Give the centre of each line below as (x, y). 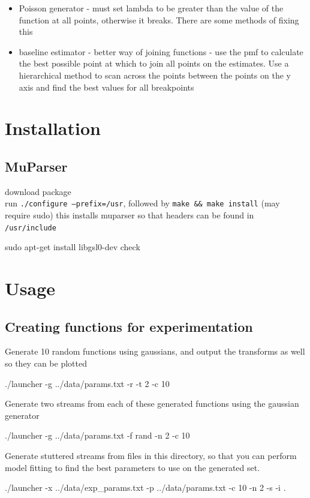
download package (38, 191)
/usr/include (31, 228)
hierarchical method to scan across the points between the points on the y (155, 75)
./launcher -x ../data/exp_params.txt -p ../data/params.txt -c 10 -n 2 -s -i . (145, 487)
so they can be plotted (46, 363)
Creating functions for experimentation (129, 326)
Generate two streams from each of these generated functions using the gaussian (152, 403)
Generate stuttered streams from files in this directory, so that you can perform (151, 455)
